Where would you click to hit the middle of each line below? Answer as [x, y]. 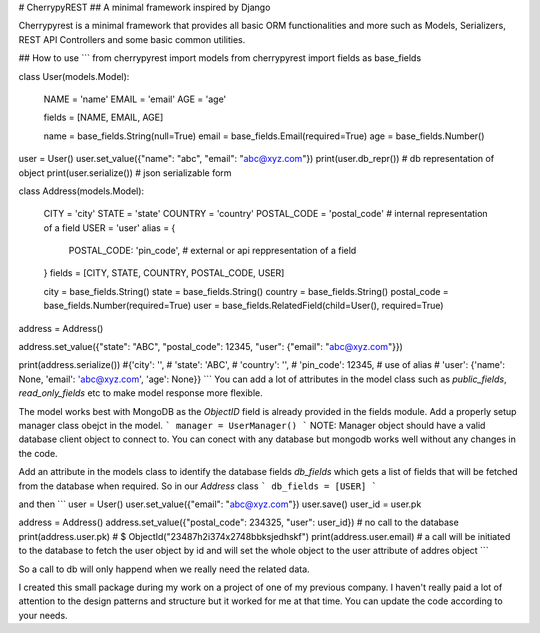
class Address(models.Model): [81, 191]
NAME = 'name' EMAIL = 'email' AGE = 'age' [135, 99]
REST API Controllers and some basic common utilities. [132, 39]
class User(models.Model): [74, 76]
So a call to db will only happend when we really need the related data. [164, 569]
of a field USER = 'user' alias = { [109, 227]
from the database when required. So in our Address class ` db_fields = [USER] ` [197, 486]
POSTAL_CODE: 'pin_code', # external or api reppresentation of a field [212, 251]
